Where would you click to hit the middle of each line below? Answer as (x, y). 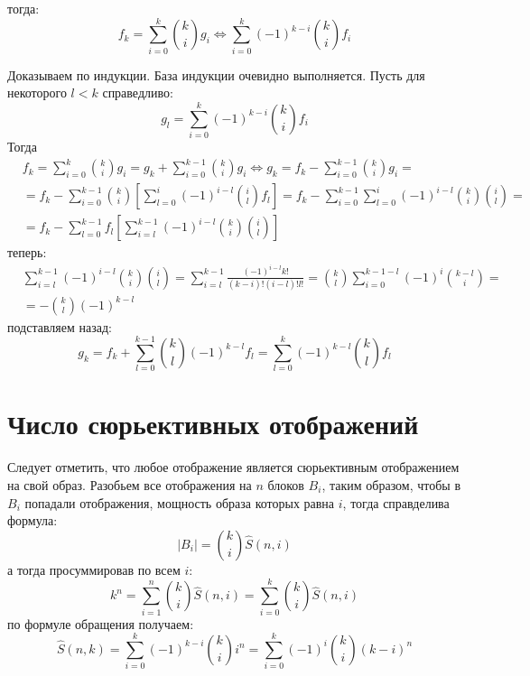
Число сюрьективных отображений (213, 424)
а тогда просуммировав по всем (94, 569)
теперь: (27, 252)
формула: (33, 520)
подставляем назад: (60, 326)
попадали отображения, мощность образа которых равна (180, 502)
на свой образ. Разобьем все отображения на (130, 485)
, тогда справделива (396, 502)
